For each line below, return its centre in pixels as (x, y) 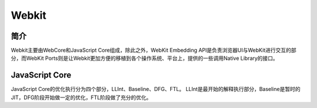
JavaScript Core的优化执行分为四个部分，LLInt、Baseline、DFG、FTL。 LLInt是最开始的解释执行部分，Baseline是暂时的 (156, 89)
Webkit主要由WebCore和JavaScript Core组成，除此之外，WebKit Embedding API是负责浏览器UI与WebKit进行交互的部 (154, 50)
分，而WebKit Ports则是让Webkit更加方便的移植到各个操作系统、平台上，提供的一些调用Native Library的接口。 (144, 58)
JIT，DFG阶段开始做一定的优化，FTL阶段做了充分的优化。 (81, 97)
